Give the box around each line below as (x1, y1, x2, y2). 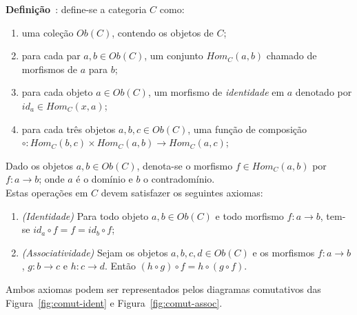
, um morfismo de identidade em (147, 85, 285, 99)
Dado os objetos (6, 158, 73, 172)
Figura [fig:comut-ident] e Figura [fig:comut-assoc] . (6, 295, 223, 309)
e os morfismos (252, 245, 315, 259)
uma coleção (21, 25, 74, 39)
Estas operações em (6, 185, 88, 199)
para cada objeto (21, 85, 93, 99)
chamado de (266, 48, 317, 63)
